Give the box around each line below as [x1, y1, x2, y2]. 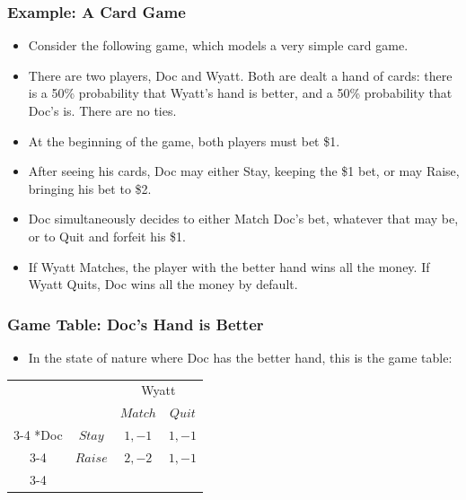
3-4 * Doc [13, 425, 63, 443]
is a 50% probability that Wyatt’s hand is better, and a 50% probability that [28, 83, 453, 102]
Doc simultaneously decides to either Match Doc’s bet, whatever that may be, [28, 209, 459, 228]
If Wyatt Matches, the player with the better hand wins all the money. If [28, 257, 430, 276]
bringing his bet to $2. [28, 179, 152, 197]
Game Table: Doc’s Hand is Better [7, 312, 264, 335]
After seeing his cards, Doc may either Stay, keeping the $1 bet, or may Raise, [28, 162, 460, 180]
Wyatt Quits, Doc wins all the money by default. [28, 275, 298, 294]
